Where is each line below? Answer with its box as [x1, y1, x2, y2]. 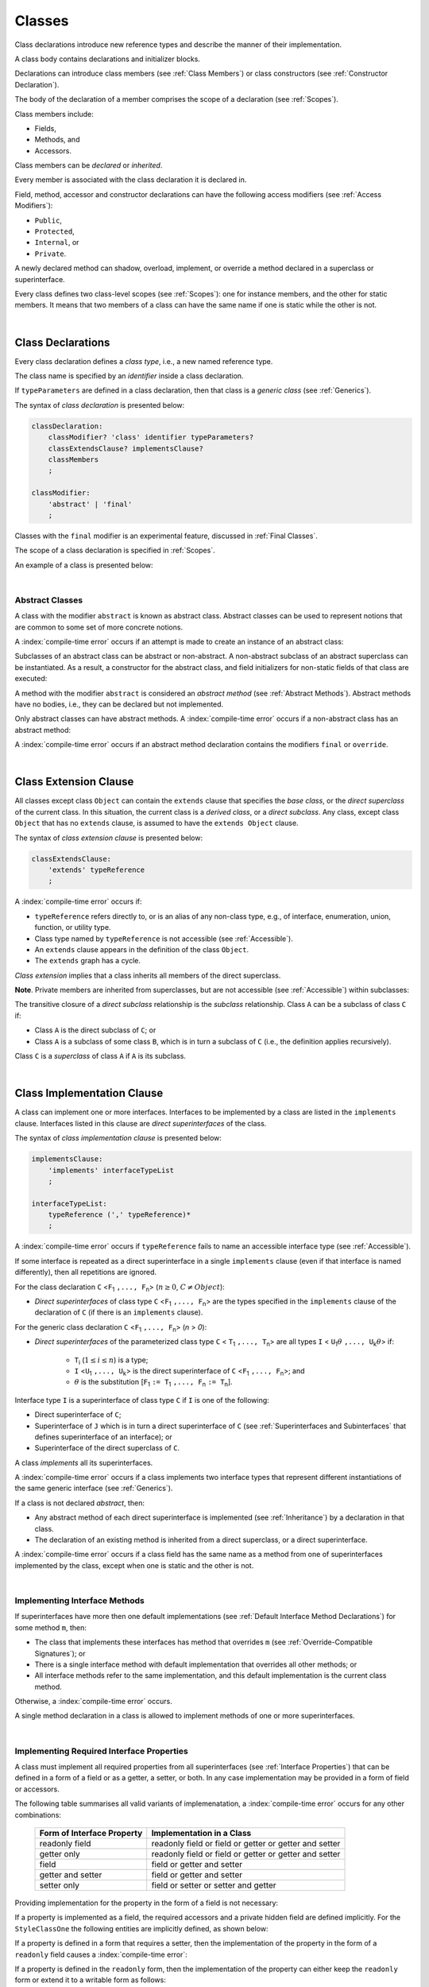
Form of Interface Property [39, 1827, 143, 1838]
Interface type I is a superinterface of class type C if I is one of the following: [14, 1395, 269, 1404]
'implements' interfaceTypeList [48, 1165, 175, 1175]
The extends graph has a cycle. [34, 956, 141, 966]
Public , [34, 215, 63, 225]
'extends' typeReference [48, 865, 145, 874]
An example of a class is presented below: [14, 560, 154, 570]
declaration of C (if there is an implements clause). [34, 1307, 203, 1317]
